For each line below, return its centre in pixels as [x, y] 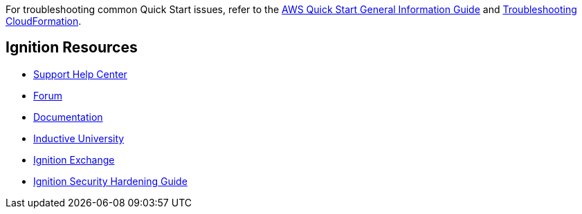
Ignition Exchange [74, 159]
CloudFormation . [44, 21]
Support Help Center [80, 74]
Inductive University [79, 138]
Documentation [68, 117]
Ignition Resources [72, 48]
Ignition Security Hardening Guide [110, 181]
